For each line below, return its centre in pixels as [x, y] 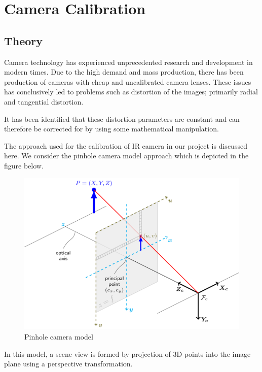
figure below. [24, 165]
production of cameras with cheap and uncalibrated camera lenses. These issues [128, 81]
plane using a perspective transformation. [68, 364]
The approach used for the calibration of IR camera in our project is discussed [126, 145]
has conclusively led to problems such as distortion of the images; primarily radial [131, 92]
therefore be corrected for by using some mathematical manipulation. [111, 129]
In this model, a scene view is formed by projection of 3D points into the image [127, 353]
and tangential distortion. [44, 101]
